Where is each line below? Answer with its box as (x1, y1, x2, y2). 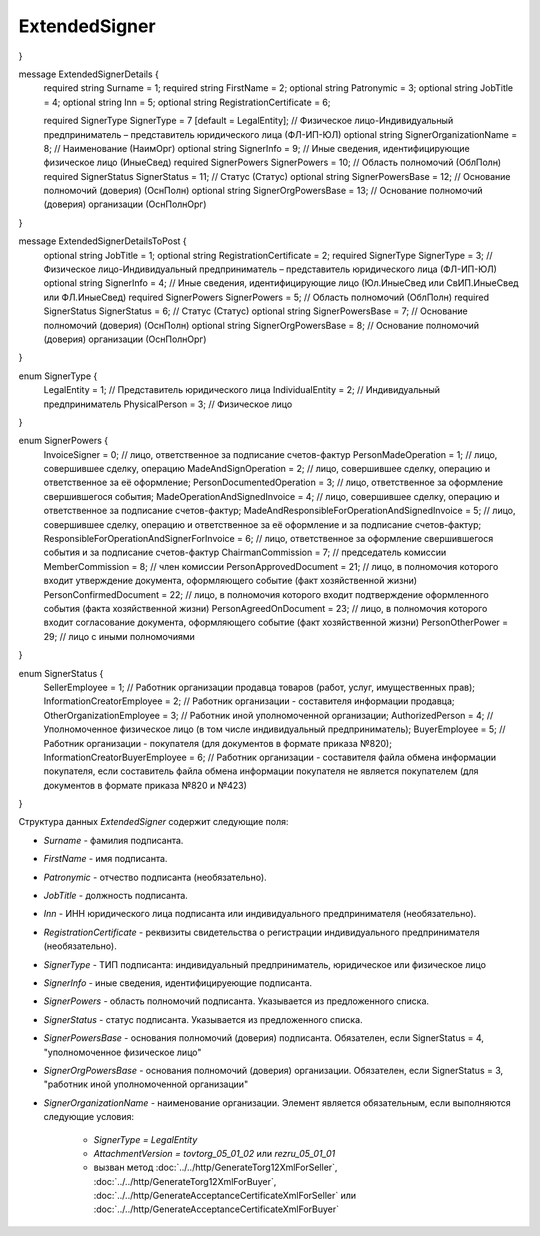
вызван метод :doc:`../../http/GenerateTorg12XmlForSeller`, (93, 1161, 338, 1174)
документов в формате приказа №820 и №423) (43, 779, 247, 791)
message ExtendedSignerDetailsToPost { (18, 235, 187, 247)
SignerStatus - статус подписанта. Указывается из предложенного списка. (43, 1013, 364, 1025)
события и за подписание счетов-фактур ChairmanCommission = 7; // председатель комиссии (43, 546, 447, 559)
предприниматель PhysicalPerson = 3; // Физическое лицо (43, 398, 293, 410)
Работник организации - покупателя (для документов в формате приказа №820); (43, 737, 392, 749)
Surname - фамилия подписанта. (43, 834, 184, 846)
